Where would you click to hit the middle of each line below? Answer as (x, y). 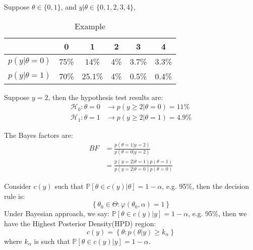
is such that (52, 241)
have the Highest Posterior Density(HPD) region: (80, 223)
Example (90, 26)
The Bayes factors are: (39, 135)
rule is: (15, 196)
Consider (18, 186)
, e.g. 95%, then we (217, 213)
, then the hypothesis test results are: (106, 97)
